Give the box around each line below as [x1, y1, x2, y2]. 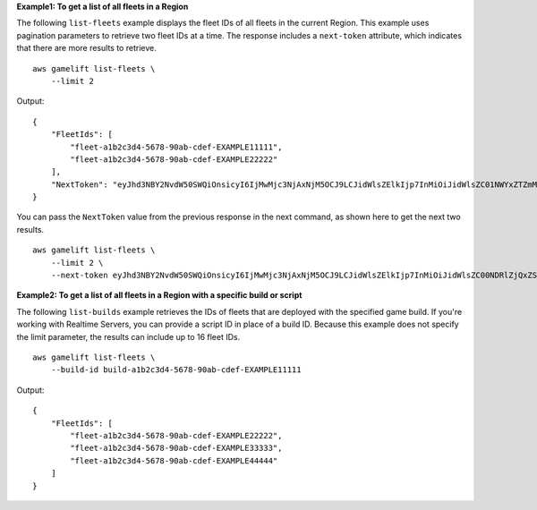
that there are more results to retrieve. [16, 43, 157, 54]
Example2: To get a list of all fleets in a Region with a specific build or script [16, 290, 303, 301]
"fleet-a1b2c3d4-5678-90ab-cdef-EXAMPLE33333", [70, 443, 283, 454]
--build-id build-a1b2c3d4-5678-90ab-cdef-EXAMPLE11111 [50, 365, 302, 375]
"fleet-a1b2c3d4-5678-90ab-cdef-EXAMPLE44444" [70, 455, 278, 465]
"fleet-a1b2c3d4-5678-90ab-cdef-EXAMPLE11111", [70, 141, 283, 152]
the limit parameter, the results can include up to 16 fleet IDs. [16, 331, 241, 342]
